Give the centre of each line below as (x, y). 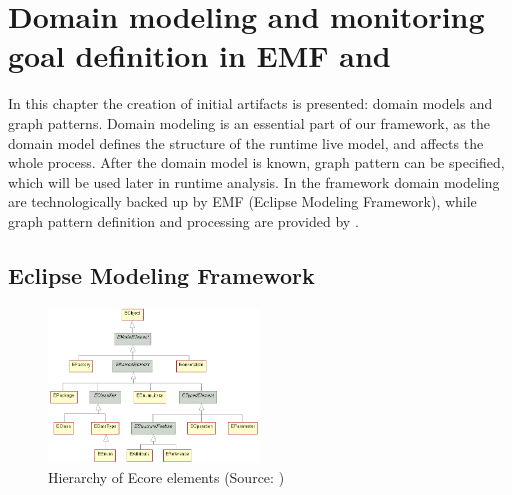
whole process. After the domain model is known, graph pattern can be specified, (256, 162)
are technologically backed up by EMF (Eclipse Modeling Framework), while (242, 201)
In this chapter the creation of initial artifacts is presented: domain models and (250, 103)
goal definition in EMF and (199, 55)
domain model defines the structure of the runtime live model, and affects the (246, 142)
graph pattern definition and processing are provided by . (183, 220)
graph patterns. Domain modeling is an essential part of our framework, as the (249, 122)
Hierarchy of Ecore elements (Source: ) (166, 476)
